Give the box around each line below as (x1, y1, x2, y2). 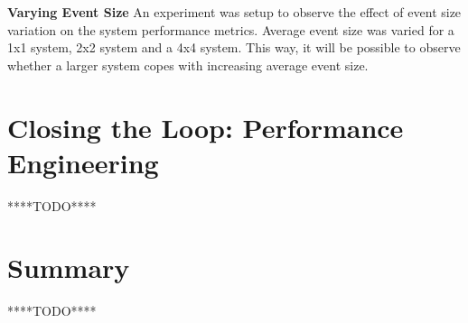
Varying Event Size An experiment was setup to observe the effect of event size (7, 3, 462, 21)
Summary (7, 249, 130, 286)
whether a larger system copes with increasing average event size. (7, 55, 369, 74)
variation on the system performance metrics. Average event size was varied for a (7, 20, 454, 39)
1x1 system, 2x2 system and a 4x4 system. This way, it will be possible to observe (7, 38, 461, 57)
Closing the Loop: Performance (7, 108, 404, 145)
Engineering (7, 143, 159, 180)
